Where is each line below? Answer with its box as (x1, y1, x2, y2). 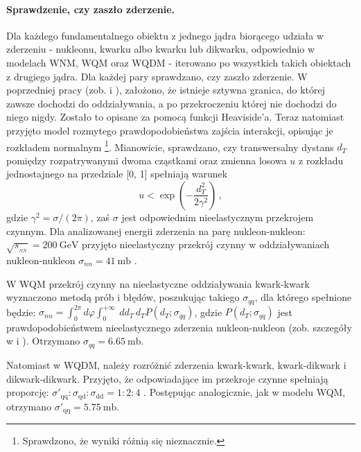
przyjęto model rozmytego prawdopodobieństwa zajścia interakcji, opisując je (6, 123, 333, 137)
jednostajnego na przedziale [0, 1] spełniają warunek (6, 166, 228, 181)
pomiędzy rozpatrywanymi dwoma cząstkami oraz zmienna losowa (6, 153, 287, 167)
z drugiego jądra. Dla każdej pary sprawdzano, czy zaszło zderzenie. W (6, 69, 308, 83)
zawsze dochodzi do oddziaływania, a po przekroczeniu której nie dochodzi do (6, 96, 337, 110)
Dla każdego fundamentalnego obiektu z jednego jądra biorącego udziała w (6, 28, 324, 42)
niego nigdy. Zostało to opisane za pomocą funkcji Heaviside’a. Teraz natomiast (6, 110, 344, 124)
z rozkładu (299, 153, 344, 167)
